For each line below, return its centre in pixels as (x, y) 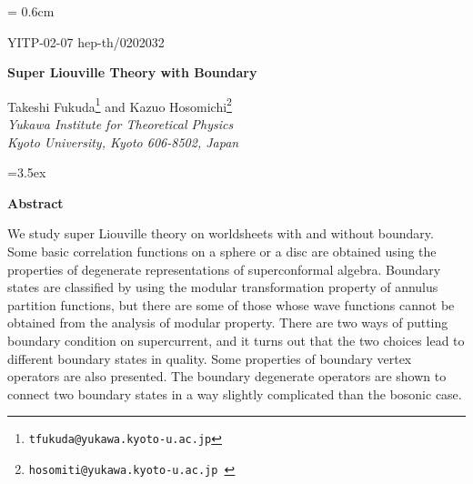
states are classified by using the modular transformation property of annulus (223, 287)
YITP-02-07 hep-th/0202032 (86, 41)
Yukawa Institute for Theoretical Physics (121, 124)
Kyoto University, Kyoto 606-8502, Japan (123, 141)
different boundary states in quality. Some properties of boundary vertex (210, 358)
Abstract (35, 202)
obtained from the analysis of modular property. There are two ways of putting (228, 323)
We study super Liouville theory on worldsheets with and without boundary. (221, 233)
